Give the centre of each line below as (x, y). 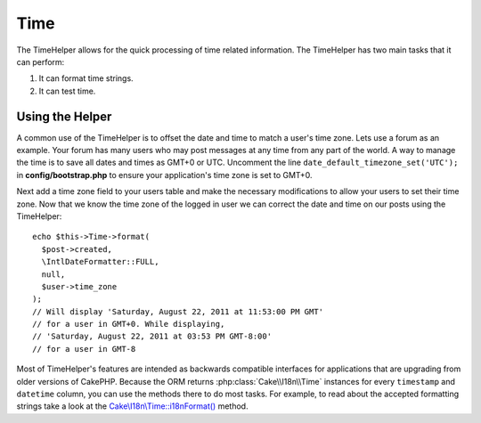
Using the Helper (64, 116)
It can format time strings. (86, 78)
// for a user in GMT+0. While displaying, (129, 324)
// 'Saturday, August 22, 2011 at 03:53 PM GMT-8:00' (152, 337)
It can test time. (67, 91)
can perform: (41, 61)
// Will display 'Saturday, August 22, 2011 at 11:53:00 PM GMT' (178, 311)
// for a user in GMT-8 (84, 349)
